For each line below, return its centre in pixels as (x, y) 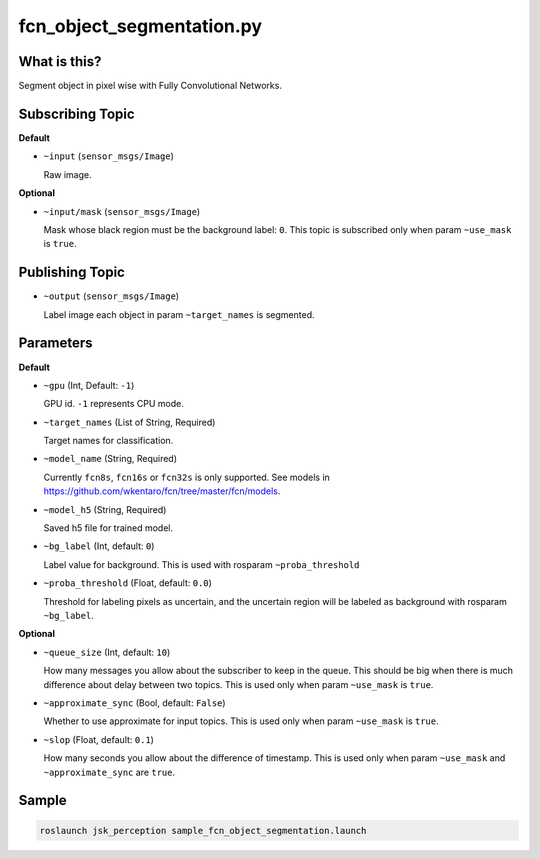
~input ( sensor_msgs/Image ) (109, 156)
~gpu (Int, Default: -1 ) (89, 385)
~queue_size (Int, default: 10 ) (107, 652)
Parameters (55, 343)
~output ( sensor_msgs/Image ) (111, 296)
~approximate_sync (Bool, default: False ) (134, 702)
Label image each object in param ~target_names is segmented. (179, 314)
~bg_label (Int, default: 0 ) (99, 546)
